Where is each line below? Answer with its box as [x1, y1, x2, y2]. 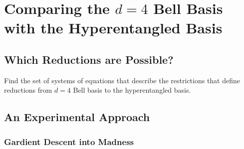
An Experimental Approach [4, 109, 150, 125]
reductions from [4, 85, 52, 95]
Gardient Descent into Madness [4, 135, 134, 148]
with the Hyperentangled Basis [4, 17, 223, 38]
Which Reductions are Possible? [4, 51, 174, 67]
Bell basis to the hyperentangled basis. [73, 85, 191, 95]
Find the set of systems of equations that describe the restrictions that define [4, 75, 241, 85]
